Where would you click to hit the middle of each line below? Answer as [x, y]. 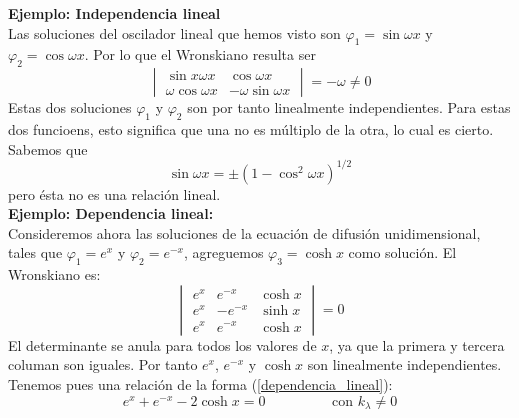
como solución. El [402, 252]
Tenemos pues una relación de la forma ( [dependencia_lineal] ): [200, 384]
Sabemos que [48, 148]
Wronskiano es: [54, 274]
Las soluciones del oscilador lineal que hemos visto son [174, 32]
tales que [35, 252]
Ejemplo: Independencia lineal [114, 13]
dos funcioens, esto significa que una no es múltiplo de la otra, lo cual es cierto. [251, 128]
